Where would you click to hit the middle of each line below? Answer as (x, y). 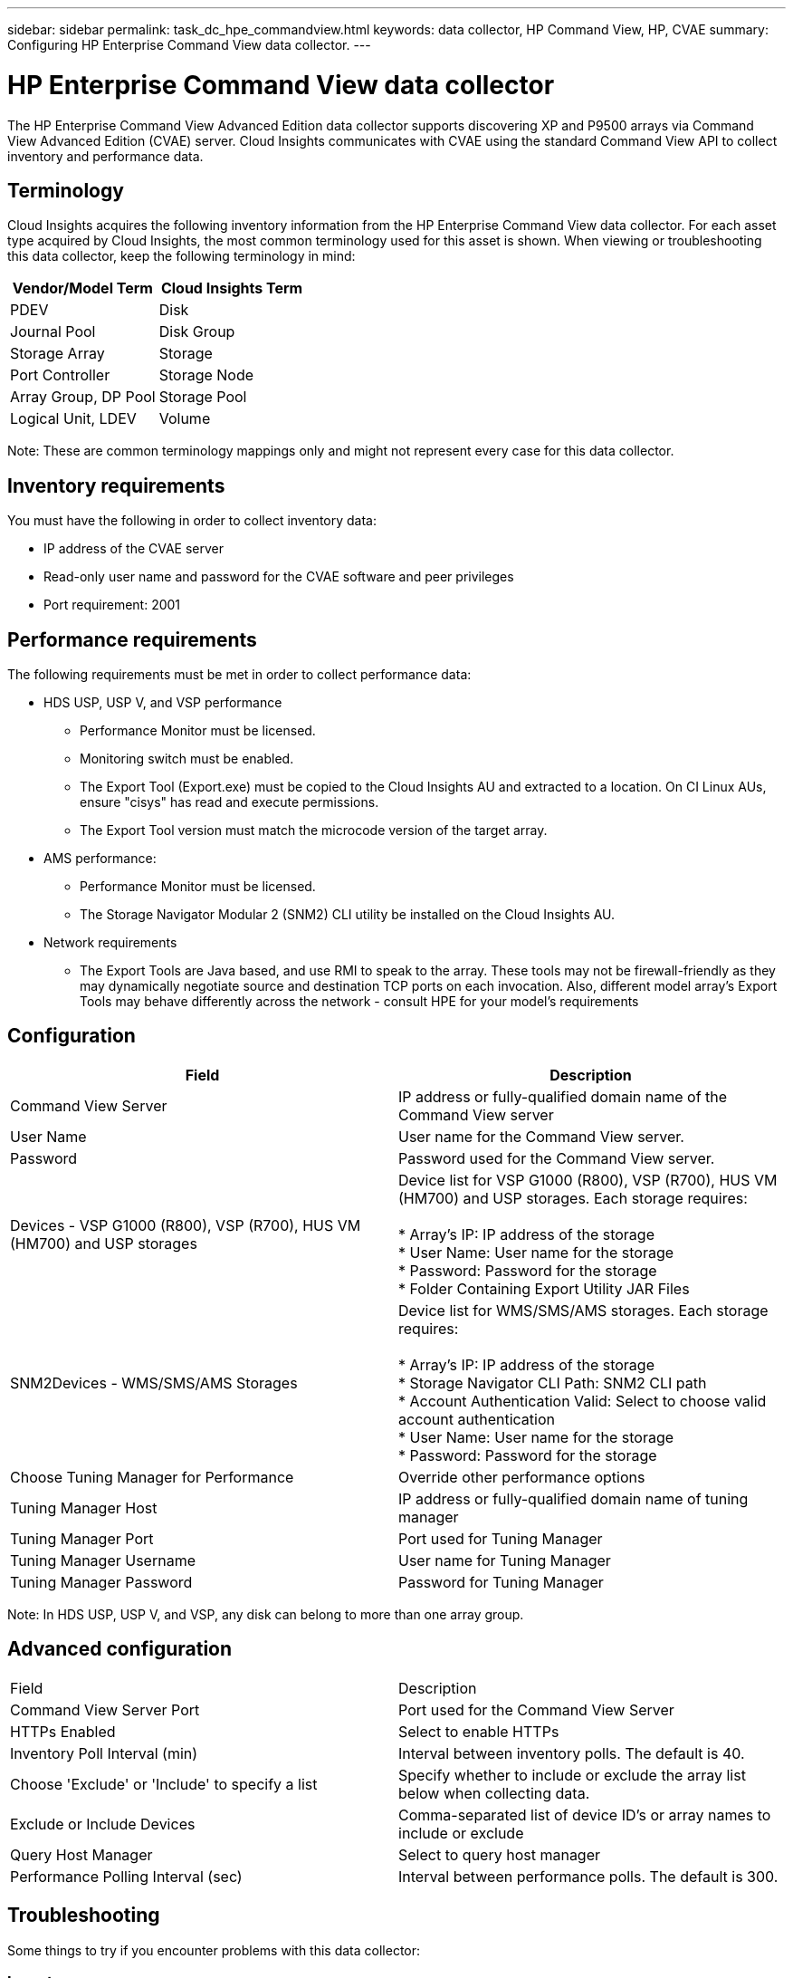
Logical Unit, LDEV (73, 419)
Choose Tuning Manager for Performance (152, 1477)
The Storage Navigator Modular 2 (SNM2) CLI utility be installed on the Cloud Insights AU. (348, 915)
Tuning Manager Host (84, 1508)
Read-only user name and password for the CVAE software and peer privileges (279, 577)
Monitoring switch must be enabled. (187, 759)
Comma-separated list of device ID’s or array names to (585, 1815)
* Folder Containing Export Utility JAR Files (544, 1288)
